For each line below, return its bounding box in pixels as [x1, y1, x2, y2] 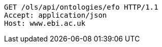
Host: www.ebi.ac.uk [4, 19, 86, 27]
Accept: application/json [4, 11, 107, 19]
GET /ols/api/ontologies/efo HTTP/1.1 [4, 3, 158, 11]
